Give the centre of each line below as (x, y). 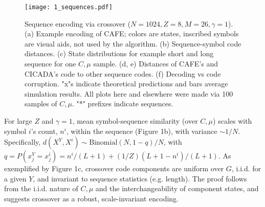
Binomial (103, 143)
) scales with (233, 121)
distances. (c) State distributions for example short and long (119, 53)
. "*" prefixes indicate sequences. (123, 103)
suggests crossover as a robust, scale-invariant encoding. (92, 198)
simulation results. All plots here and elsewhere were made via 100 (129, 93)
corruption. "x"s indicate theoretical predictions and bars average (126, 84)
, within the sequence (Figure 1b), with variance (142, 131)
